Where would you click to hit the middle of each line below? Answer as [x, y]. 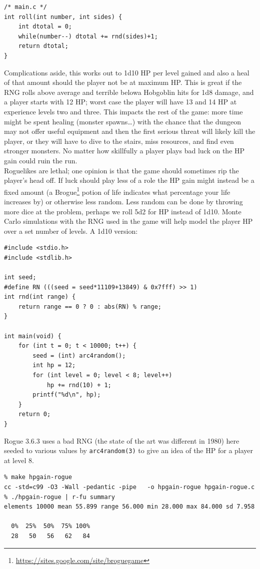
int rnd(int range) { [40, 297]
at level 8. [19, 460]
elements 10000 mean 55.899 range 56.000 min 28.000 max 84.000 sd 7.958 [129, 507]
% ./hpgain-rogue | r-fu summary [59, 497]
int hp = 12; [54, 365]
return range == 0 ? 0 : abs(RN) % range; [90, 306]
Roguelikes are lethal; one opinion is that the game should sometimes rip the [121, 170]
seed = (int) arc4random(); [79, 355]
